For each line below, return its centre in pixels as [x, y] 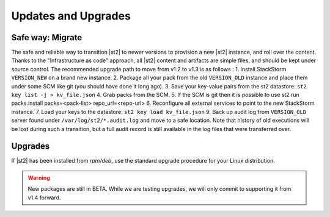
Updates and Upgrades [71, 16]
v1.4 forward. [44, 197]
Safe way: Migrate [47, 37]
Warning [39, 177]
